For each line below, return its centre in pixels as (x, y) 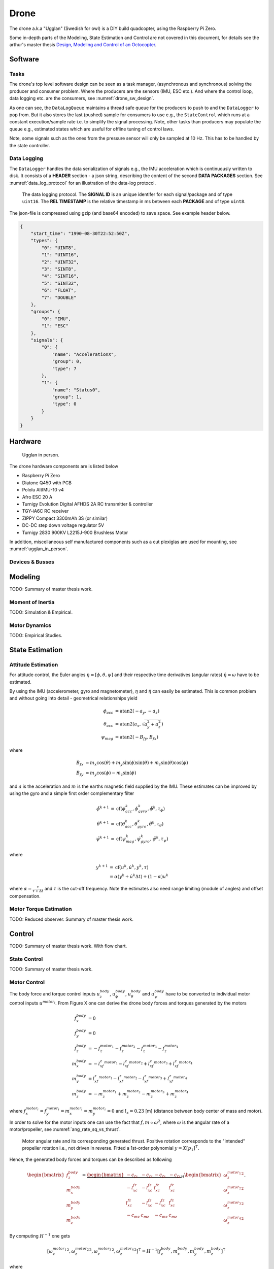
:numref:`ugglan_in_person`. (39, 549)
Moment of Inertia (32, 602)
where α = (21, 889)
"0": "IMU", (56, 319)
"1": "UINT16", (60, 255)
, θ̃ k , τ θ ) (155, 824)
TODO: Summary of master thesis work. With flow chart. (68, 946)
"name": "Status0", (76, 390)
